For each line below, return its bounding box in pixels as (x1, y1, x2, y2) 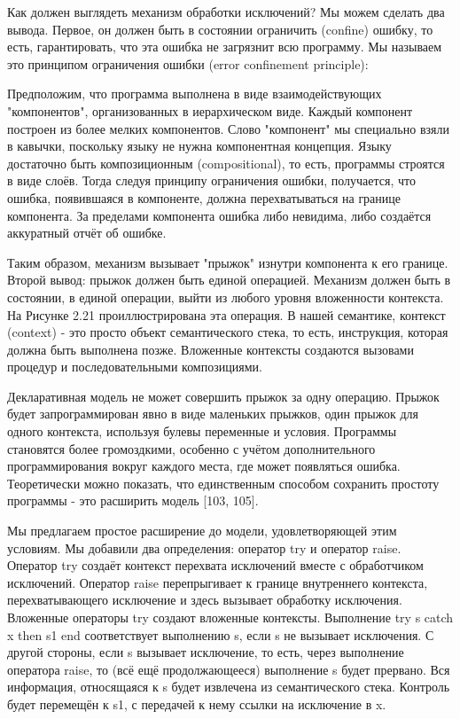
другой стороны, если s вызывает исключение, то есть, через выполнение (7, 643, 404, 661)
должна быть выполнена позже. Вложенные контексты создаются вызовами (7, 340, 414, 358)
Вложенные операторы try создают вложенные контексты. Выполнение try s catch (7, 608, 454, 626)
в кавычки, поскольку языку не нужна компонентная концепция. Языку (7, 137, 392, 155)
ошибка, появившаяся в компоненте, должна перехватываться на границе (7, 188, 402, 207)
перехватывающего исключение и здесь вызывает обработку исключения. (7, 590, 402, 609)
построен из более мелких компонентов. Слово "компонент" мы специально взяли (7, 119, 449, 137)
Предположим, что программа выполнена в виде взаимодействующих (7, 84, 382, 103)
